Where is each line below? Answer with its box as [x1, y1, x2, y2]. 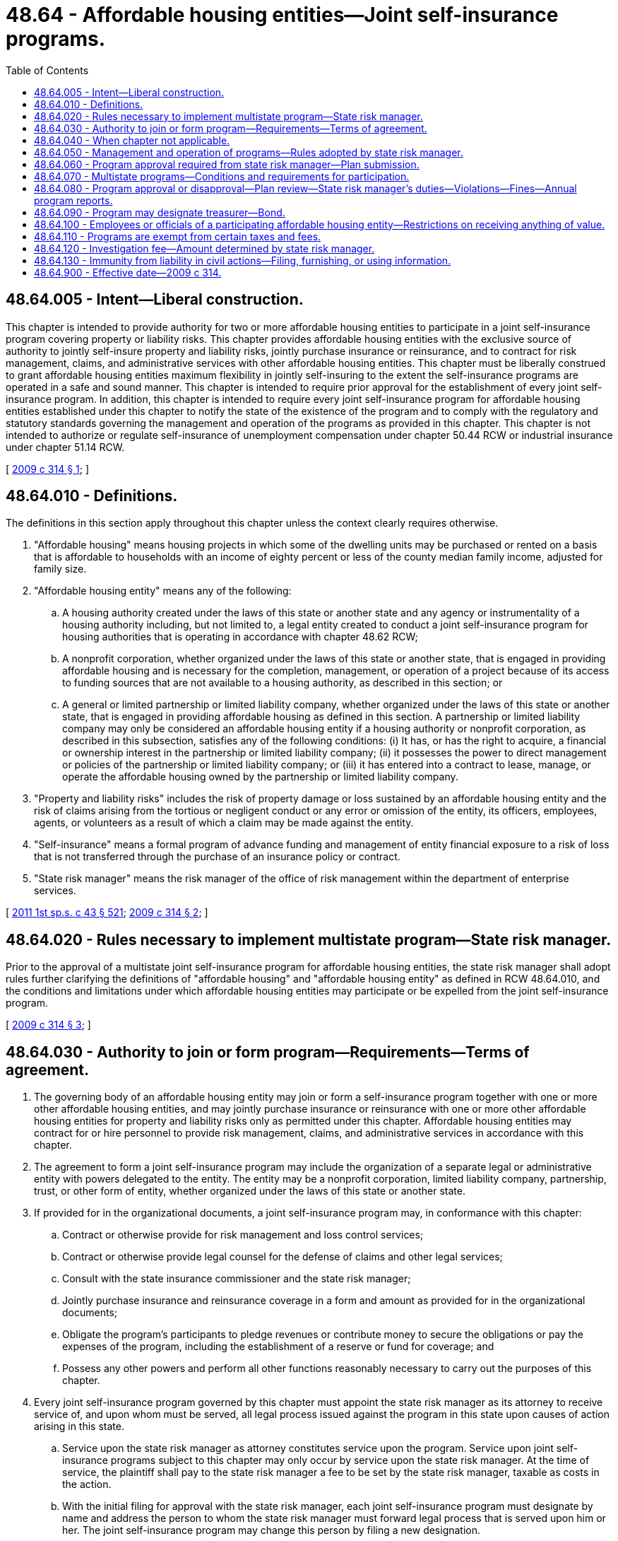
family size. [34, 563, 87, 575]
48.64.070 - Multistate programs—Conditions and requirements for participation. [34, 170, 410, 182]
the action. [62, 1478, 112, 1491]
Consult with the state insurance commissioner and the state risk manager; [62, 1272, 411, 1285]
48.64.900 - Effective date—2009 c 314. [34, 266, 222, 279]
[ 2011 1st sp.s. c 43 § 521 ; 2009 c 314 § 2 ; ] [6, 906, 208, 919]
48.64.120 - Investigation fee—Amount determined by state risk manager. [34, 242, 375, 254]
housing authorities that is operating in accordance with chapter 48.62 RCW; [62, 631, 418, 643]
